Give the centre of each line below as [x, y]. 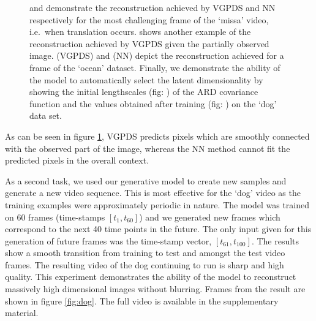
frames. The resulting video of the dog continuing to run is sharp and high [145, 264]
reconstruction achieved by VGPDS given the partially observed [149, 43]
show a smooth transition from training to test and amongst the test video [145, 253]
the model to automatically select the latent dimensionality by [146, 79]
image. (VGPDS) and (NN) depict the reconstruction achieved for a [157, 55]
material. [22, 313]
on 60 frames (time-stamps [55, 217]
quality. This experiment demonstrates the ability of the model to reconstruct [151, 277]
